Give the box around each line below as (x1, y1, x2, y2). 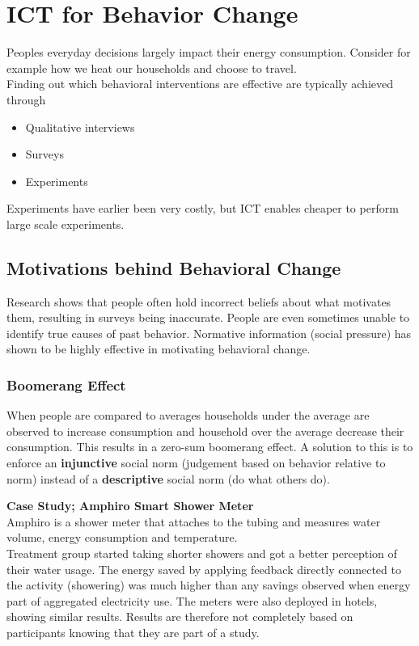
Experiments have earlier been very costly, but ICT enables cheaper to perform (6, 200, 399, 217)
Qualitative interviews (25, 118, 135, 135)
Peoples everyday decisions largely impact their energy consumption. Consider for (6, 44, 411, 61)
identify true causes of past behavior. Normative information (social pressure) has (6, 324, 412, 341)
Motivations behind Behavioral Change (6, 255, 341, 280)
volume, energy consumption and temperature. (6, 529, 238, 546)
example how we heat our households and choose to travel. (6, 59, 297, 76)
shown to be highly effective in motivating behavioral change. (6, 340, 311, 357)
